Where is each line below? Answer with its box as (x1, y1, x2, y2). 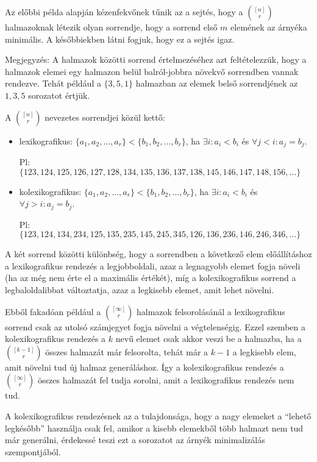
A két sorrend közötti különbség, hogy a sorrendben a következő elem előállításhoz (5, 247, 312, 260)
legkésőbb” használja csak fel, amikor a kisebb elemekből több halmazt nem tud (5, 421, 304, 434)
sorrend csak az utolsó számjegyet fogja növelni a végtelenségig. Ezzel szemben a (5, 320, 305, 333)
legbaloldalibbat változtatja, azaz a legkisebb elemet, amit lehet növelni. (5, 283, 274, 296)
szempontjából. (5, 445, 61, 458)
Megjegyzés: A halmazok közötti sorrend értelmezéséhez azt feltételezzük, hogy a (5, 53, 307, 66)
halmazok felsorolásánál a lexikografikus (137, 305, 285, 318)
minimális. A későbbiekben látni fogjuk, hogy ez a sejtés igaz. (5, 32, 235, 45)
